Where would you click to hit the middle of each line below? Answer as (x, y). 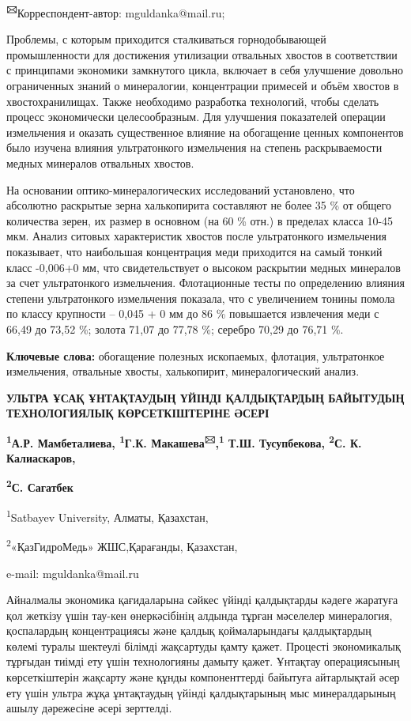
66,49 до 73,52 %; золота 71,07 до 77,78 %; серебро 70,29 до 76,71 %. (175, 328)
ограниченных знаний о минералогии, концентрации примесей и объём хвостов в (203, 86)
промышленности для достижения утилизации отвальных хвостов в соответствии (202, 54)
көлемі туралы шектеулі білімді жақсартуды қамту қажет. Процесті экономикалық (204, 646)
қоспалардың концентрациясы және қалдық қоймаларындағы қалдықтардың (189, 630)
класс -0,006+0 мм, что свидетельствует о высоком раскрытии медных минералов (204, 267)
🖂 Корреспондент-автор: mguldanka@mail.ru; (116, 11)
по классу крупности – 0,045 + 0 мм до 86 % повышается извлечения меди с (193, 313)
